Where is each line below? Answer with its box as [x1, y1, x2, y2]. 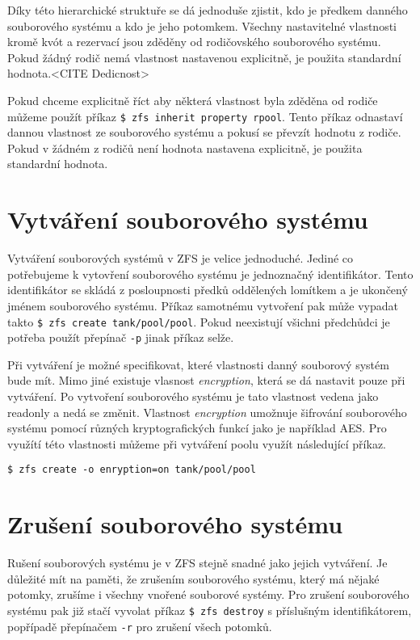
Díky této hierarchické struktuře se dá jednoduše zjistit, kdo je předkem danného [7, 2, 408, 18]
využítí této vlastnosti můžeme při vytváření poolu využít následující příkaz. [7, 435, 386, 452]
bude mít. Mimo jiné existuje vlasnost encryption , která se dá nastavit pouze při [7, 372, 405, 389]
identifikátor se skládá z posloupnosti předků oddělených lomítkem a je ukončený [7, 281, 408, 298]
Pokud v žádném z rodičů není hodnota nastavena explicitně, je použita [7, 139, 363, 156]
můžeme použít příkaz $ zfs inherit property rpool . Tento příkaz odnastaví [7, 107, 403, 124]
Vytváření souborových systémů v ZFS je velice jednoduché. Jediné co [7, 250, 354, 267]
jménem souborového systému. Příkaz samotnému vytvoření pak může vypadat [7, 297, 398, 314]
